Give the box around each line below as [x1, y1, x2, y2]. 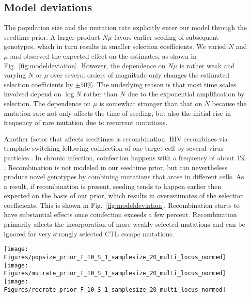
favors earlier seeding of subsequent [114, 31, 219, 42]
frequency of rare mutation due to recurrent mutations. [4, 117, 168, 127]
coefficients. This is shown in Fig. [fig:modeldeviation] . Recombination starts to [4, 200, 240, 210]
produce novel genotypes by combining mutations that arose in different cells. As [4, 172, 244, 182]
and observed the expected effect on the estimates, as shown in [10, 50, 197, 61]
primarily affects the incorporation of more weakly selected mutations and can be [4, 219, 245, 229]
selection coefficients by [4, 79, 73, 89]
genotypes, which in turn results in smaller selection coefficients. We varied [4, 41, 226, 51]
